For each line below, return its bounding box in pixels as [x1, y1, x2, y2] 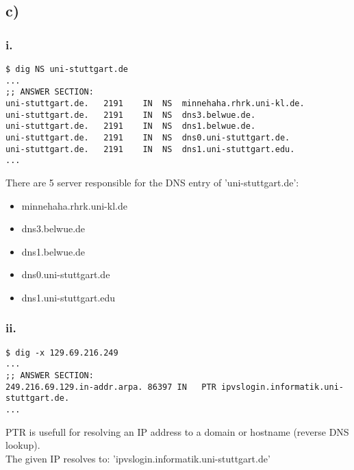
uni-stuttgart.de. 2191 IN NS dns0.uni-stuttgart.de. [5, 132, 290, 143]
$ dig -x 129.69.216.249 [5, 347, 118, 358]
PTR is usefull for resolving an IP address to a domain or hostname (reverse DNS [5, 424, 349, 438]
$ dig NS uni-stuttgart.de [5, 64, 128, 74]
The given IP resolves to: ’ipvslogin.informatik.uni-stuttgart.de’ [5, 451, 270, 465]
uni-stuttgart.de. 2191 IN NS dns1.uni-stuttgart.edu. [5, 144, 295, 154]
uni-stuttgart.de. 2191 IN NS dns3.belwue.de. [5, 110, 256, 120]
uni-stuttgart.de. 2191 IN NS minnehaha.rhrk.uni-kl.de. [5, 98, 305, 108]
